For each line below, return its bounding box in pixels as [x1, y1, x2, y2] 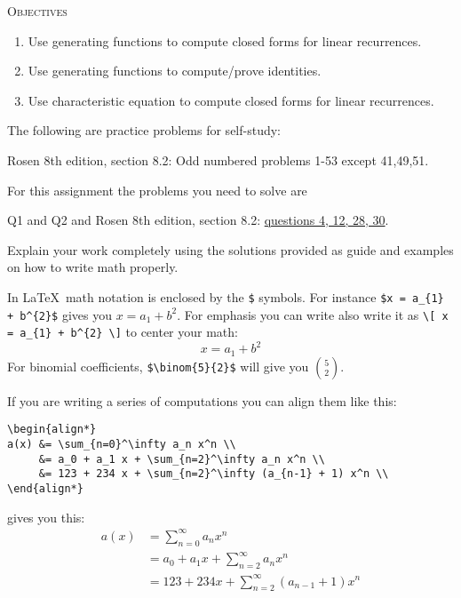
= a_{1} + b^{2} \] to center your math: [7, 323, 238, 341]
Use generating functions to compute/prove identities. [28, 61, 322, 80]
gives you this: [7, 507, 85, 526]
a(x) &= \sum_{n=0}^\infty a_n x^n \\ [7, 438, 236, 451]
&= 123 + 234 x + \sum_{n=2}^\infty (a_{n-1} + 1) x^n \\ [38, 467, 389, 481]
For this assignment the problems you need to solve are [7, 180, 307, 199]
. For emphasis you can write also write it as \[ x [177, 305, 449, 323]
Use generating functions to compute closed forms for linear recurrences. [28, 31, 422, 50]
